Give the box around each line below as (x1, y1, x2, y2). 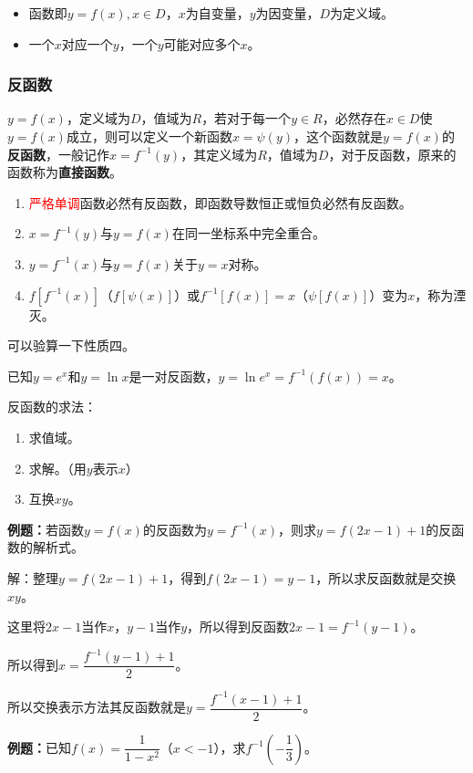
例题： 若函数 (7, 519, 84, 538)
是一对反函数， (129, 366, 219, 385)
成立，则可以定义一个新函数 (66, 127, 232, 145)
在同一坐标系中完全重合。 (171, 224, 325, 243)
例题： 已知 (7, 737, 71, 757)
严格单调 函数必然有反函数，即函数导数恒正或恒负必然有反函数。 (28, 193, 412, 212)
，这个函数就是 (293, 127, 384, 145)
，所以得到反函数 (187, 617, 290, 636)
